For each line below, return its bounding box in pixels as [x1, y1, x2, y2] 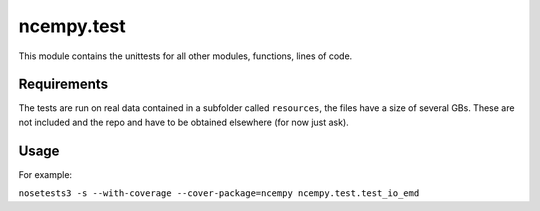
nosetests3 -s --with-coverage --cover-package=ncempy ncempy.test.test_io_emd [18, 188, 420, 199]
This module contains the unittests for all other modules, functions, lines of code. [18, 50, 353, 62]
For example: [18, 168, 73, 180]
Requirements [18, 76, 109, 93]
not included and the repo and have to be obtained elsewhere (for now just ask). [18, 116, 349, 128]
